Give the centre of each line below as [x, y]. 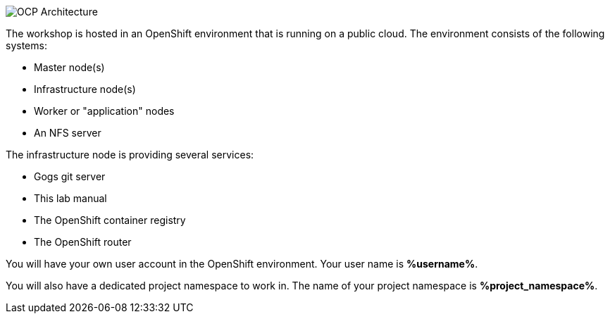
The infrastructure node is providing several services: [130, 155]
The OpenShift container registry [110, 220]
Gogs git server [70, 176]
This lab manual [70, 198]
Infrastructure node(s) [85, 89]
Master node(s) [69, 67]
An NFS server [68, 133]
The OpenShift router [83, 242]
